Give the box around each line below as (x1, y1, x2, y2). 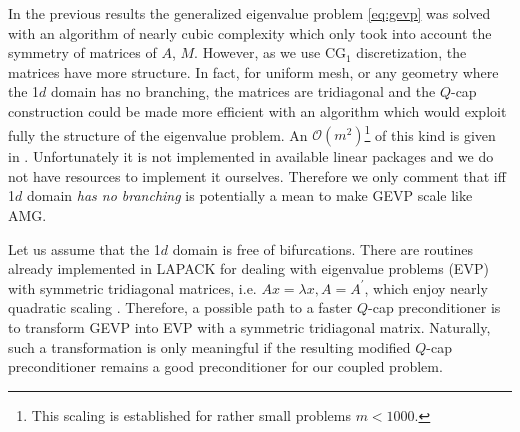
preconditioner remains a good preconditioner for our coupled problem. (8, 356, 443, 377)
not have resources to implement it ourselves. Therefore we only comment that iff (8, 165, 506, 186)
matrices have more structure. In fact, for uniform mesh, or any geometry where (8, 61, 499, 82)
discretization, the (356, 42, 467, 63)
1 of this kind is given (364, 121, 496, 145)
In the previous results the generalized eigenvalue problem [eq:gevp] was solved (8, 3, 491, 23)
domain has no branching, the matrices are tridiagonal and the (51, 81, 436, 102)
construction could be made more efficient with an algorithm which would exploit (8, 100, 507, 121)
